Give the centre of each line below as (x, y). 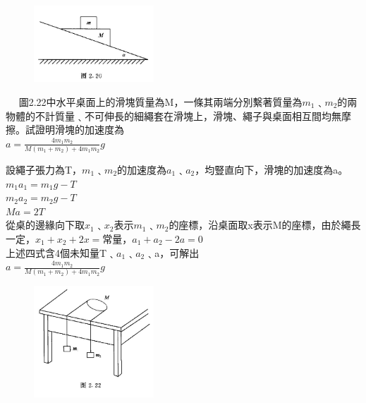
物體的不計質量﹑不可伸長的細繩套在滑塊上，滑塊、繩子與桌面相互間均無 (173, 115)
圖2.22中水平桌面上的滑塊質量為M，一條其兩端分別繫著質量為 (160, 101)
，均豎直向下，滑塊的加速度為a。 (272, 169)
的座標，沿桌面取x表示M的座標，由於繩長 (265, 225)
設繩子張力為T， (44, 169)
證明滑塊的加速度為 (79, 130)
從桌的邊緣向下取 (45, 225)
